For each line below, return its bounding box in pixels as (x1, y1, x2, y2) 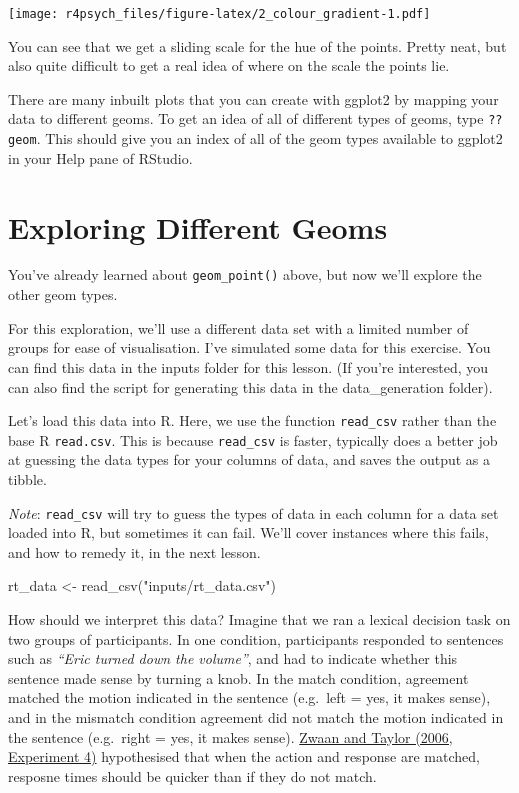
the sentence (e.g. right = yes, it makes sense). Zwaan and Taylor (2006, (8, 726, 453, 747)
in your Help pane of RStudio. (8, 147, 193, 168)
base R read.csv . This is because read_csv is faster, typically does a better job (8, 429, 498, 450)
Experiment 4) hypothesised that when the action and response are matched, (8, 746, 480, 767)
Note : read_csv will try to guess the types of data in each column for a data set (8, 502, 499, 523)
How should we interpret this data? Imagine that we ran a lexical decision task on (8, 609, 511, 630)
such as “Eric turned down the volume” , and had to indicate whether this (8, 648, 458, 669)
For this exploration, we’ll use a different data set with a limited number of (8, 317, 469, 338)
